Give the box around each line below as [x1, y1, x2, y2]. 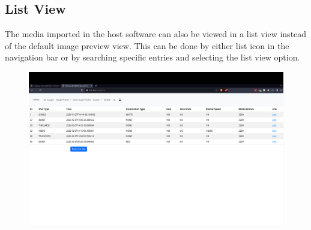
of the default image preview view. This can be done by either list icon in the [5, 39, 289, 52]
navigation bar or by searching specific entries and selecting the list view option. [5, 51, 300, 63]
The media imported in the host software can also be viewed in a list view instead [5, 28, 307, 40]
